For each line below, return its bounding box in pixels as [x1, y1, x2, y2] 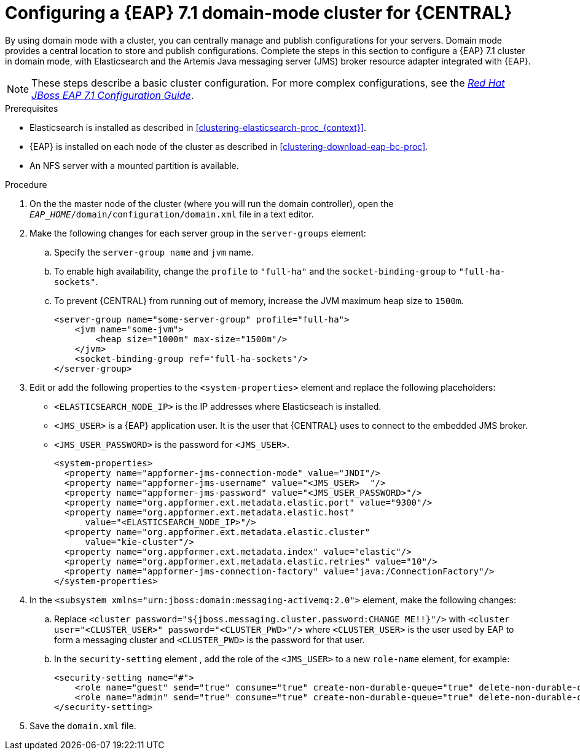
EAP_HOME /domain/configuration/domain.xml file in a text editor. [29, 208, 314, 219]
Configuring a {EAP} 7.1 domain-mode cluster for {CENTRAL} [5, 2, 512, 23]
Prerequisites [5, 103, 58, 114]
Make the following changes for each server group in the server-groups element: [29, 227, 366, 238]
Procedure [5, 179, 47, 190]
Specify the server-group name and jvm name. [54, 246, 254, 257]
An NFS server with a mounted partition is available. [29, 160, 239, 171]
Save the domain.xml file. [29, 720, 136, 731]
